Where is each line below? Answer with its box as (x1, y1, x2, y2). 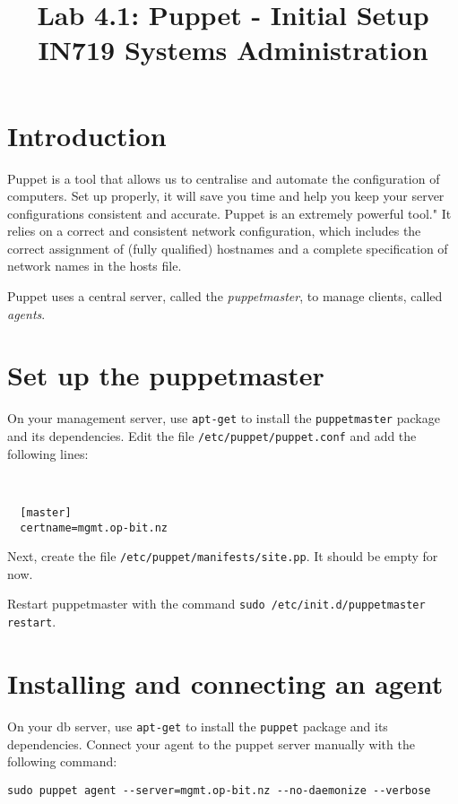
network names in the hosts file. (7, 256, 182, 275)
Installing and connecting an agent (7, 664, 444, 701)
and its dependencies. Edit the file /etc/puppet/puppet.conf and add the (7, 427, 417, 445)
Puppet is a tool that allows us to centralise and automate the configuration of (7, 169, 440, 187)
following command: (7, 752, 117, 771)
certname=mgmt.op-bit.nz (20, 521, 168, 534)
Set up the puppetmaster (7, 357, 324, 393)
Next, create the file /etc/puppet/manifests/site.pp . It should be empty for (7, 547, 438, 566)
